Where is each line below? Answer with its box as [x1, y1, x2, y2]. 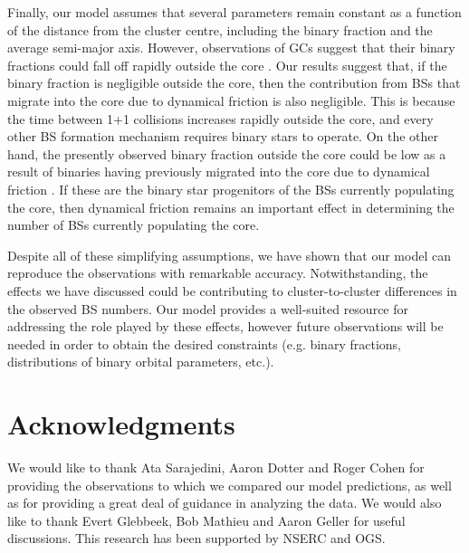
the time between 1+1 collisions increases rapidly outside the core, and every [7, 109, 434, 128]
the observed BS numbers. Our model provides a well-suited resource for [7, 299, 409, 318]
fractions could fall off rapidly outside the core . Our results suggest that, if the [7, 55, 447, 74]
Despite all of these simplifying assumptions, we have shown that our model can [7, 245, 451, 264]
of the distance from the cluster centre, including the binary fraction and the [7, 20, 433, 39]
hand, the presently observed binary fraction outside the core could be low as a [7, 144, 446, 163]
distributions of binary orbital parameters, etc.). [7, 352, 274, 371]
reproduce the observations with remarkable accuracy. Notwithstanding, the [7, 263, 428, 282]
